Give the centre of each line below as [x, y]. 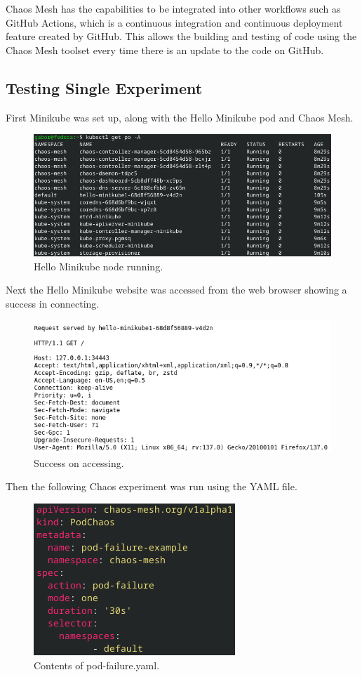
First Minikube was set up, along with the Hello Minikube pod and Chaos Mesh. [180, 117]
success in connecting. [53, 303]
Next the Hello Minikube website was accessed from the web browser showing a [176, 290]
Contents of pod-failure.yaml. [97, 665]
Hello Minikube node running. [99, 266]
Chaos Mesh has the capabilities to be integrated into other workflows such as [173, 8]
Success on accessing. [79, 462]
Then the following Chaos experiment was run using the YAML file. [152, 486]
